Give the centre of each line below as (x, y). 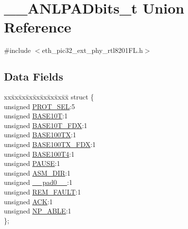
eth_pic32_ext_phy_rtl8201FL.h (92, 50)
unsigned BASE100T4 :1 (39, 154)
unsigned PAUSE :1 (32, 163)
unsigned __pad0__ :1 (38, 182)
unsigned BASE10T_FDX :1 (46, 125)
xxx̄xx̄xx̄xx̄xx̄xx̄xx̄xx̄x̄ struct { (49, 97)
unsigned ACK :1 (28, 201)
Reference (38, 27)
